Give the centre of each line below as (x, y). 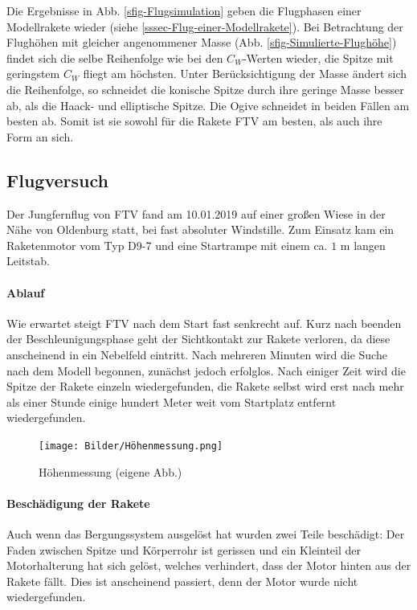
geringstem (33, 74)
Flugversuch (57, 180)
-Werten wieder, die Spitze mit (318, 57)
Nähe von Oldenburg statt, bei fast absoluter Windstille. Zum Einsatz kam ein (200, 229)
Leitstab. (28, 261)
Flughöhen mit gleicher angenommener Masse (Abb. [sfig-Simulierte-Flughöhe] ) (202, 42)
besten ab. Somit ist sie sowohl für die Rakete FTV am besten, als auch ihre (194, 121)
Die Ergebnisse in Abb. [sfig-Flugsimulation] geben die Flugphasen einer (184, 10)
